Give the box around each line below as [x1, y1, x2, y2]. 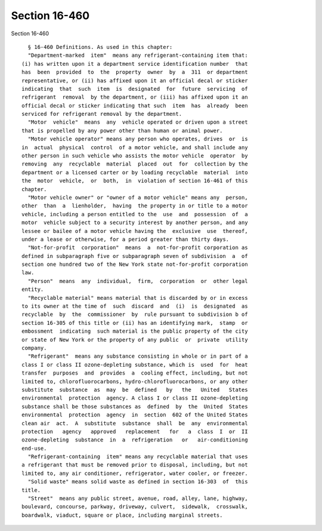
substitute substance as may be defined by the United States [21, 386, 248, 393]
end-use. [21, 445, 47, 452]
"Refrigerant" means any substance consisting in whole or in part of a [27, 353, 248, 360]
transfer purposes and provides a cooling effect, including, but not [21, 370, 248, 376]
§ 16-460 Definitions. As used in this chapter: [27, 44, 173, 50]
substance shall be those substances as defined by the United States [21, 403, 248, 410]
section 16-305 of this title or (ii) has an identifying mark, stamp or [21, 320, 248, 326]
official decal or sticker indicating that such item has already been [21, 102, 248, 109]
